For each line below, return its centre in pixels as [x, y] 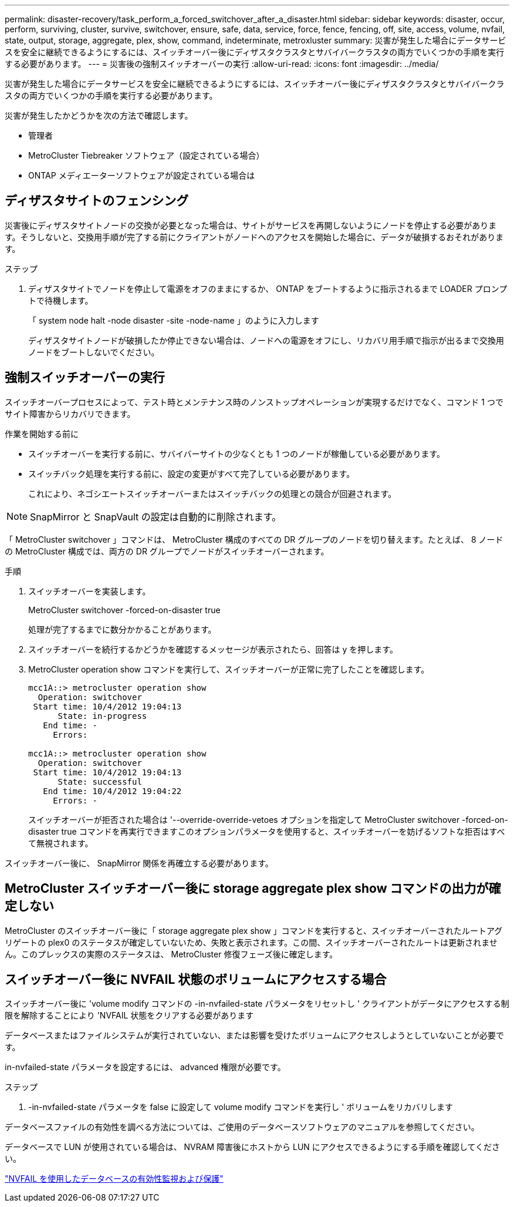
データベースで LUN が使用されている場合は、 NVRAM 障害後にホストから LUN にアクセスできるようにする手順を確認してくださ [253, 1147]
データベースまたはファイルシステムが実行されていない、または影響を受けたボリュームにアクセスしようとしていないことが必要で [254, 1035]
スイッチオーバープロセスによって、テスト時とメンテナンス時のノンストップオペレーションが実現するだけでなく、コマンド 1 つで [254, 402]
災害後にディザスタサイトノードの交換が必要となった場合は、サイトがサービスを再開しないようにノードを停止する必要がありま [251, 225]
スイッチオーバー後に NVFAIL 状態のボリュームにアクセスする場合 [196, 979]
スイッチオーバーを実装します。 [89, 591]
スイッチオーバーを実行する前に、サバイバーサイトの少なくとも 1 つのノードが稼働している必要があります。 [237, 453]
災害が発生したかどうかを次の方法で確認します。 [99, 115]
